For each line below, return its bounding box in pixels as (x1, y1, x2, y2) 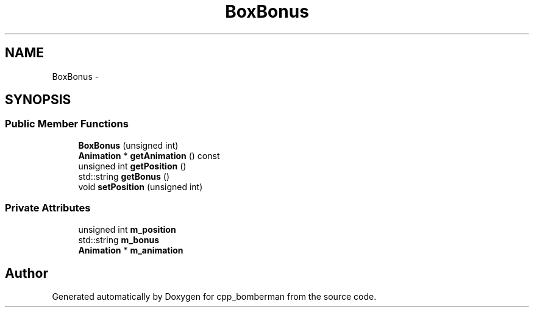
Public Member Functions (5, 118, 129, 130)
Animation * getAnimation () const (78, 150, 220, 161)
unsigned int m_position (78, 224, 176, 235)
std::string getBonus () (78, 171, 170, 182)
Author (5, 265, 48, 281)
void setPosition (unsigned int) (78, 181, 203, 192)
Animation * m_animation (78, 244, 183, 255)
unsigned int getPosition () (78, 160, 187, 171)
